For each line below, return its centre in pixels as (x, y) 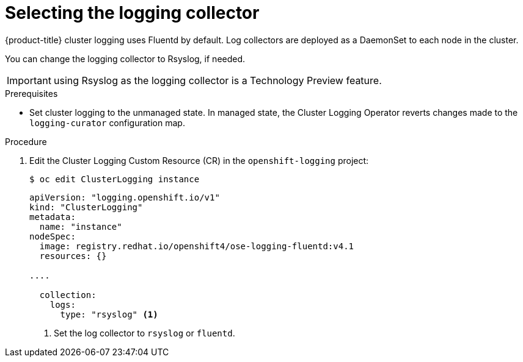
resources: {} (73, 256)
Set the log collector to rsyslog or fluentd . (144, 333)
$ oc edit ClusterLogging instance (115, 179)
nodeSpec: (53, 236)
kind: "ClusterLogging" (86, 207)
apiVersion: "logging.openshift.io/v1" (125, 197)
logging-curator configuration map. (107, 122)
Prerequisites (31, 93)
